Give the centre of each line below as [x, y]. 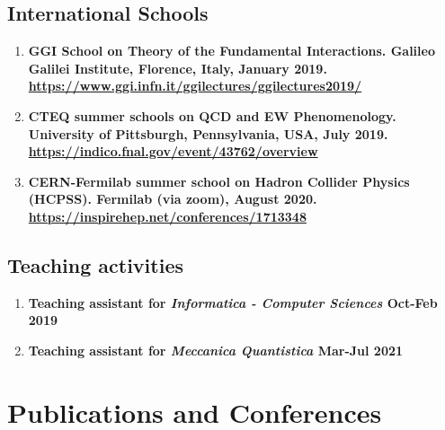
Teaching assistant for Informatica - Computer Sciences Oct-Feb [233, 302]
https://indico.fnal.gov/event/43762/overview [173, 151]
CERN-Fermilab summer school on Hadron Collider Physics [219, 181]
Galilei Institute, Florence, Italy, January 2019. [178, 68]
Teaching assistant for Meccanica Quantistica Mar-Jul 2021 [216, 350]
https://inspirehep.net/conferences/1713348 [167, 216]
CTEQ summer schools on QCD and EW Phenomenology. [212, 115]
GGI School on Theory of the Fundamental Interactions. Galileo [231, 51]
